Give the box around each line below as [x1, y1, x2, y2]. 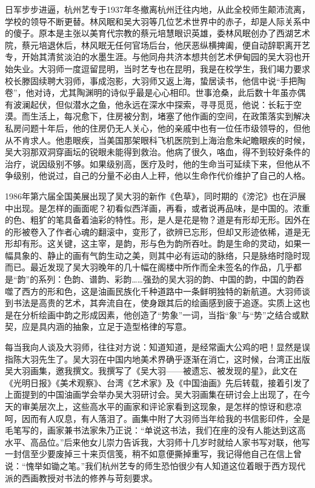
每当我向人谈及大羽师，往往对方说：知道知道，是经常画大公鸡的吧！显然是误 [5, 341, 310, 353]
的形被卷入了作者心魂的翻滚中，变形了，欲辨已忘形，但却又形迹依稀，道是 [5, 225, 302, 238]
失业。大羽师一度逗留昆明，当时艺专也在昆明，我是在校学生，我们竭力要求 [13, 62, 310, 75]
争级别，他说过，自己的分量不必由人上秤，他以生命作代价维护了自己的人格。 [5, 169, 310, 182]
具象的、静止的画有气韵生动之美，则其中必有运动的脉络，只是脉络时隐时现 [13, 249, 310, 261]
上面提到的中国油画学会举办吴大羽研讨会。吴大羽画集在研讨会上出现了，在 [5, 388, 302, 401]
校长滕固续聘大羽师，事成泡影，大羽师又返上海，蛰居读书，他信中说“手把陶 [5, 74, 306, 87]
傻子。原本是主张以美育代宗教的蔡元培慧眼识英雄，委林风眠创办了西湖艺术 [13, 27, 310, 39]
